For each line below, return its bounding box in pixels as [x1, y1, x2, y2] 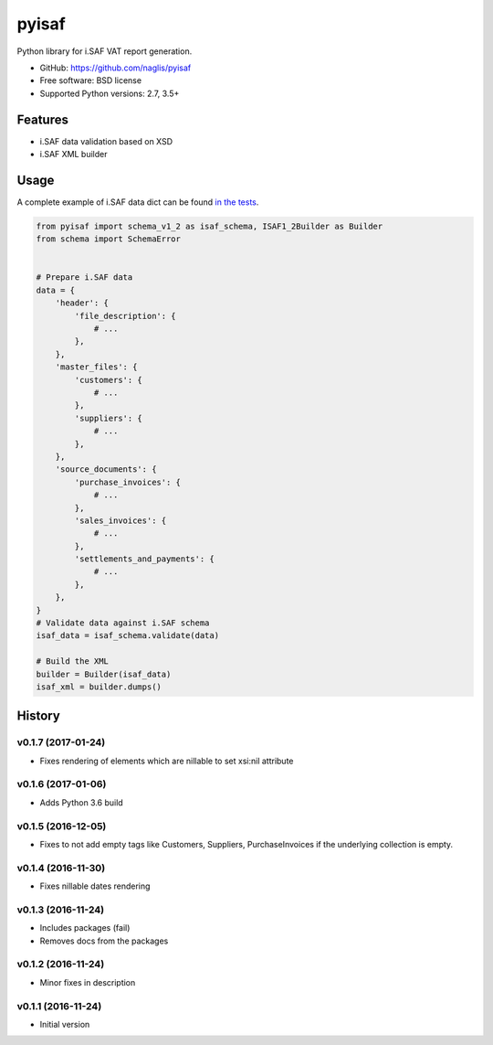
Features [16, 112, 68, 127]
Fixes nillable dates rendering [39, 880, 151, 891]
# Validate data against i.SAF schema [36, 618, 210, 628]
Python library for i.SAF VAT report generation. [16, 46, 193, 57]
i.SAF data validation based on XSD [39, 135, 173, 146]
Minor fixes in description [39, 976, 136, 987]
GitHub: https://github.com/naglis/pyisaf [39, 62, 192, 73]
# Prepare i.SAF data [36, 272, 133, 283]
